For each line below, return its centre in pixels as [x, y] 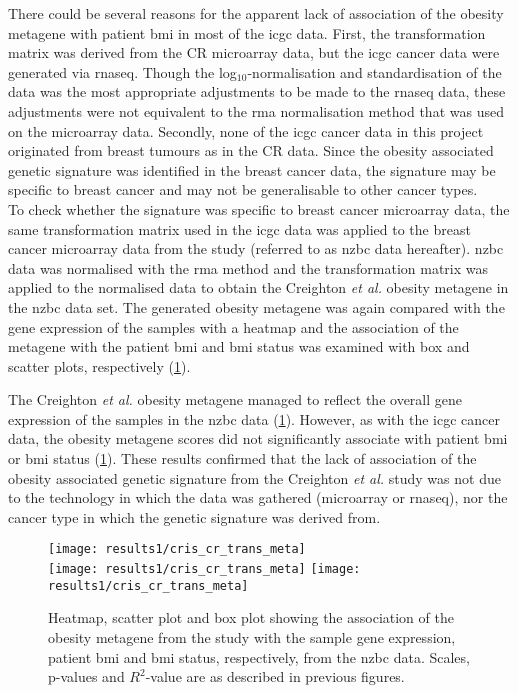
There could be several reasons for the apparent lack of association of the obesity [256, 13]
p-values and [86, 676]
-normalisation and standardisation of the [374, 71]
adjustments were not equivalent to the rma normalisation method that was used [256, 110]
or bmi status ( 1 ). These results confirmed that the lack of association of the [242, 458]
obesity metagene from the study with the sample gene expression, [252, 637]
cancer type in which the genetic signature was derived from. [194, 516]
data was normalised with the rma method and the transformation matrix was [248, 267]
